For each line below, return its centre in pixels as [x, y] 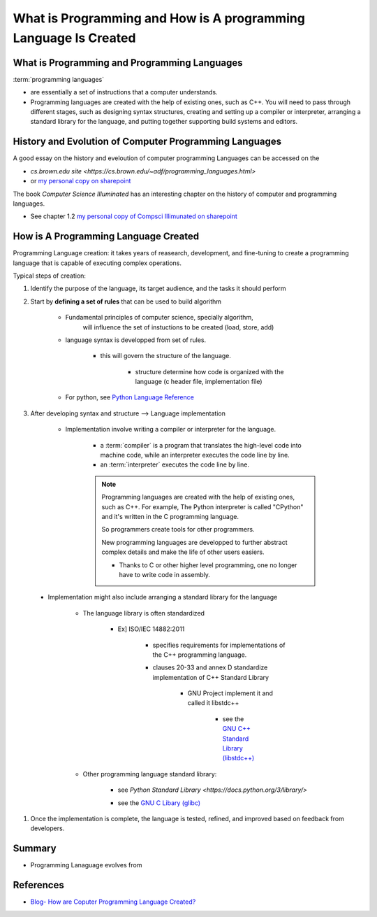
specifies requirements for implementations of [219, 645]
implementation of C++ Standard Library [210, 677]
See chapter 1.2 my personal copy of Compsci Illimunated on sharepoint [134, 216]
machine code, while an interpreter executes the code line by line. [195, 455]
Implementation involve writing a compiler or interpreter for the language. [171, 429]
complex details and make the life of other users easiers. [183, 552]
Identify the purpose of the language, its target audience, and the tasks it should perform [158, 289]
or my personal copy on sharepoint [81, 181]
